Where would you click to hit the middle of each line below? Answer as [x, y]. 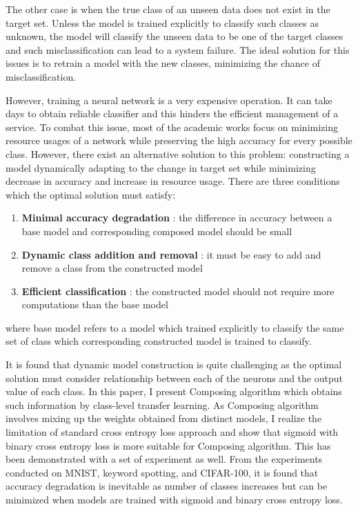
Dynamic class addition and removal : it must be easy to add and [171, 254]
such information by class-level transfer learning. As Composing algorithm [162, 404]
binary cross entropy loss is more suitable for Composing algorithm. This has [168, 445]
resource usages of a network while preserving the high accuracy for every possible [179, 140]
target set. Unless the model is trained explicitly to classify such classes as [162, 22]
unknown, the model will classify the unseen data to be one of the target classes [175, 36]
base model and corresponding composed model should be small [157, 231]
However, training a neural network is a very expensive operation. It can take [169, 100]
